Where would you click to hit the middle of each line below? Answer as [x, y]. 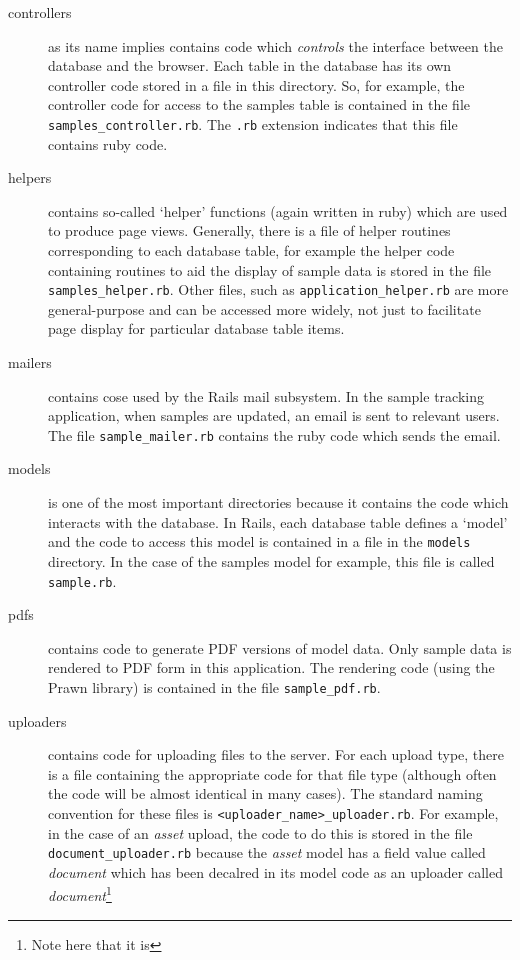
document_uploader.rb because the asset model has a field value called [267, 852]
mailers [30, 362]
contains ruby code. [108, 143]
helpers [30, 177]
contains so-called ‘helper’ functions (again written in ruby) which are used [278, 210]
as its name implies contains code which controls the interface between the [275, 45]
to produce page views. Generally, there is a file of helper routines [249, 230]
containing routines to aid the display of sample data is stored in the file [270, 269]
